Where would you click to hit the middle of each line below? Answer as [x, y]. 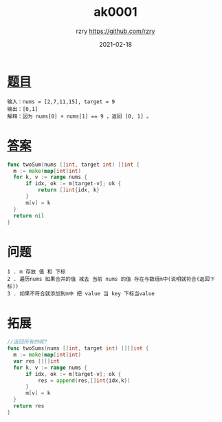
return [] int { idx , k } [68, 190]
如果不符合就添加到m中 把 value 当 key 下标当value [87, 294]
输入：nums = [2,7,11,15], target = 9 [61, 102]
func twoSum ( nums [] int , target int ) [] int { [73, 165]
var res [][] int [36, 361]
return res [29, 406]
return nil [29, 215]
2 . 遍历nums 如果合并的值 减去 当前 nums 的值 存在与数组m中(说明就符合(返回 [109, 279]
